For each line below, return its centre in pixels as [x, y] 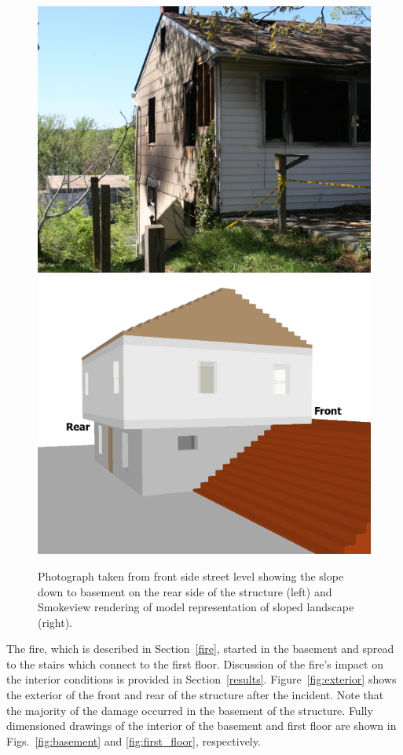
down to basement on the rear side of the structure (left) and [185, 591]
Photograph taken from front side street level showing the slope [191, 575]
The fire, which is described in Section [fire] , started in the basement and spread [200, 649]
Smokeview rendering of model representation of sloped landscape [196, 607]
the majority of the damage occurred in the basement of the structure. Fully [190, 710]
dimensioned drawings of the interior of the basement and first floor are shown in [201, 726]
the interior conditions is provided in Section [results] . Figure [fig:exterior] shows [201, 679]
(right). [55, 622]
